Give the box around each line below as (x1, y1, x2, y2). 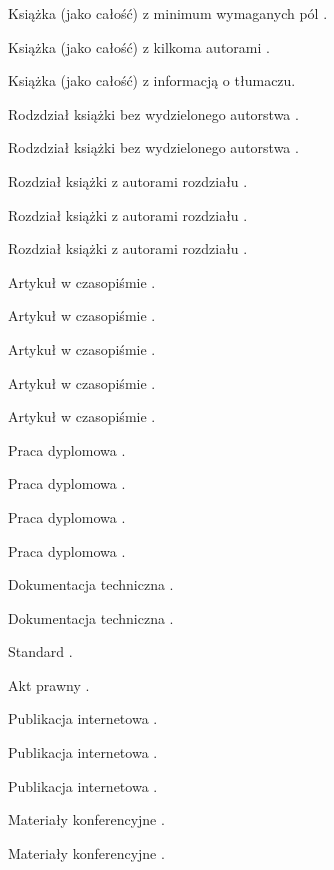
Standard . (8, 641, 73, 662)
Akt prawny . (8, 674, 90, 695)
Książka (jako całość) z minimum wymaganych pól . (8, 3, 328, 23)
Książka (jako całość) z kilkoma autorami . (8, 36, 270, 57)
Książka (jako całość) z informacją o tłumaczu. (8, 70, 296, 91)
